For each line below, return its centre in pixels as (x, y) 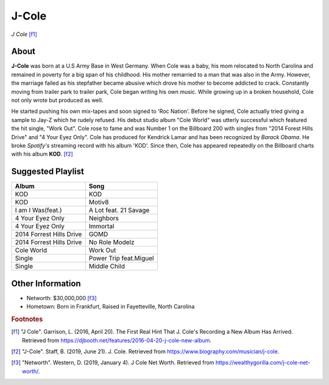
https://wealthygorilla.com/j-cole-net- (263, 362)
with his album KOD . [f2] (42, 154)
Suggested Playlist (48, 172)
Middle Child (107, 267)
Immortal (101, 226)
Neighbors (104, 218)
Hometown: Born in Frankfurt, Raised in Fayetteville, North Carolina (111, 307)
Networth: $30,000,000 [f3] (62, 298)
